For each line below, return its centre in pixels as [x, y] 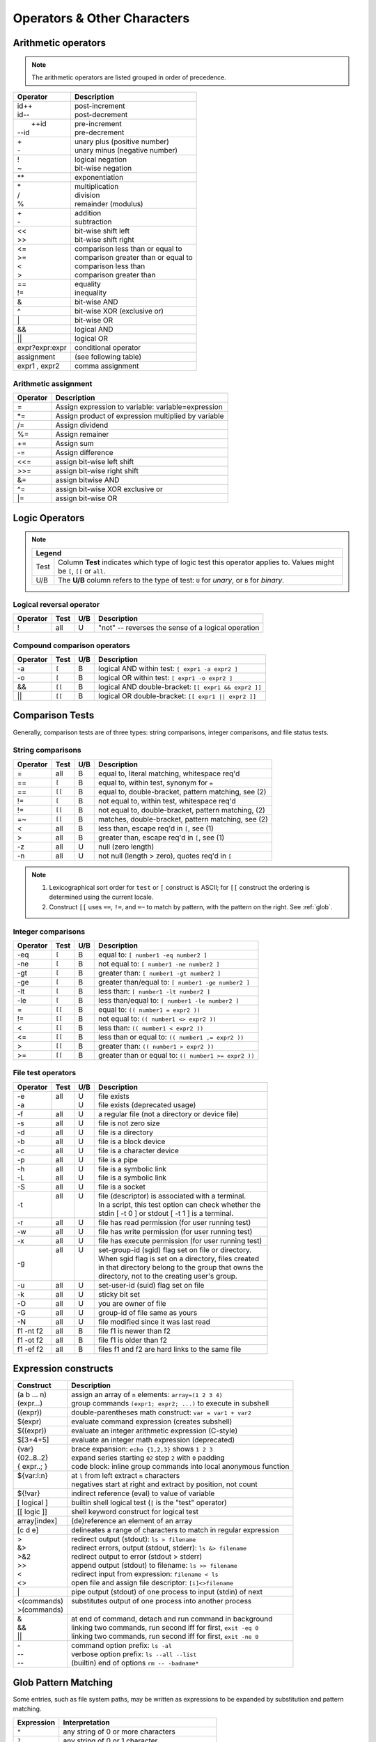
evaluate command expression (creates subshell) [151, 1421]
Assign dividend [82, 425]
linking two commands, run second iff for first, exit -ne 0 [165, 1636]
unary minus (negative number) [126, 151]
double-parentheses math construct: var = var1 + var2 [161, 1412]
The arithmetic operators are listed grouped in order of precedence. [129, 77]
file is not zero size [129, 1123]
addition [88, 213]
